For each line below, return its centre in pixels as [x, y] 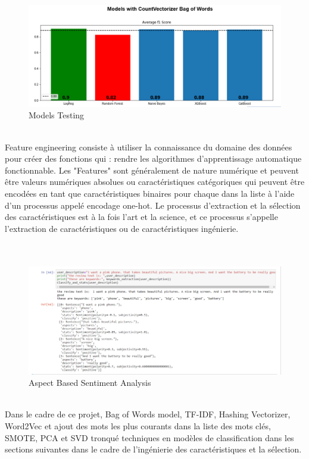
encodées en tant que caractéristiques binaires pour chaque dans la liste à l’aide [150, 193]
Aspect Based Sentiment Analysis [90, 383]
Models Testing [57, 115]
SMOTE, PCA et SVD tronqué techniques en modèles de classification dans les [149, 437]
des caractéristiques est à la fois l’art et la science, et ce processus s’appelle [141, 217]
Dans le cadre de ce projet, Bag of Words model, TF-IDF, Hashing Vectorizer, [148, 414]
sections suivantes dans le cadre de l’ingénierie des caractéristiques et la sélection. [153, 449]
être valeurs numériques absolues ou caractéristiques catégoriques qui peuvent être [155, 182]
